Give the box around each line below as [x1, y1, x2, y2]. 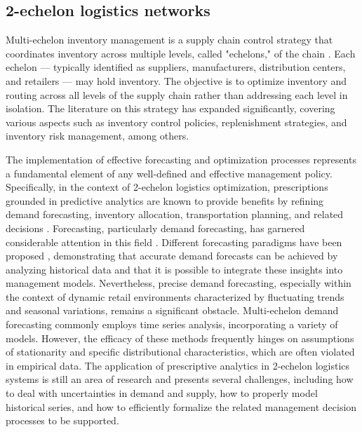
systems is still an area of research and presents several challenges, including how [6, 372, 354, 386]
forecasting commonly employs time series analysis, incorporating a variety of [6, 317, 338, 332]
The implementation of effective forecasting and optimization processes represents [6, 151, 356, 166]
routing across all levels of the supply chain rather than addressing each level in [6, 87, 348, 102]
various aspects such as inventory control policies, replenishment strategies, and [6, 114, 347, 129]
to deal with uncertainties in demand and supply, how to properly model [6, 386, 318, 400]
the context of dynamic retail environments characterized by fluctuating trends [6, 289, 344, 304]
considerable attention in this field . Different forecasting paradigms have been [6, 234, 342, 249]
